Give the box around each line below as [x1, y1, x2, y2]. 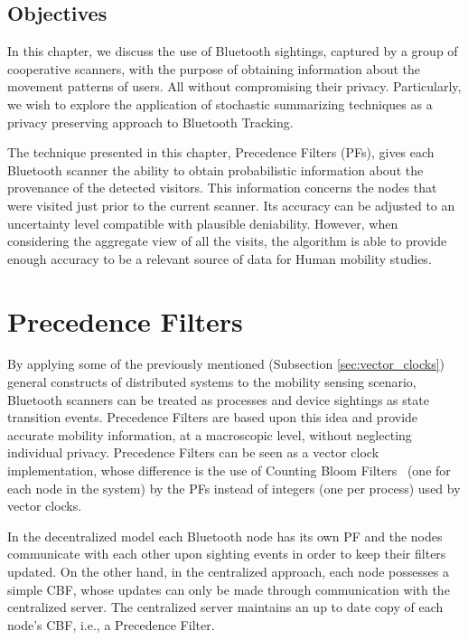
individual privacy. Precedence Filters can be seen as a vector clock [7, 443, 379, 462]
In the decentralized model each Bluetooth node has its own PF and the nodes [7, 526, 443, 545]
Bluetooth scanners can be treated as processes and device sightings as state [7, 390, 429, 409]
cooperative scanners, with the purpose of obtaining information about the [7, 59, 421, 78]
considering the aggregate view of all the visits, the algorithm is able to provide [7, 231, 447, 250]
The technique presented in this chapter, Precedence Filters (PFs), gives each [7, 143, 435, 162]
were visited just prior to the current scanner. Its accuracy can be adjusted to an [7, 195, 455, 214]
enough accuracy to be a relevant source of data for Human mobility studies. [7, 249, 432, 268]
